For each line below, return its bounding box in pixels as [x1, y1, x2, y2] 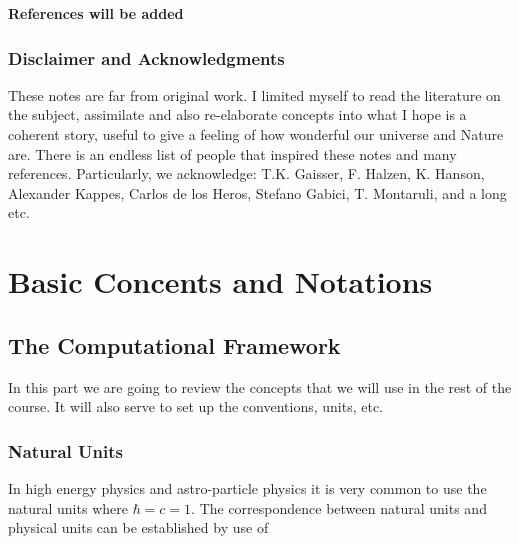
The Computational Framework [8, 329, 341, 360]
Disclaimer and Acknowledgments [8, 45, 285, 70]
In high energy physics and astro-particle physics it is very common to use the [8, 477, 487, 498]
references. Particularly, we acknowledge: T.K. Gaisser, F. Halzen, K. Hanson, [8, 163, 485, 184]
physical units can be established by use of [8, 517, 269, 538]
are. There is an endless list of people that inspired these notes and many [8, 143, 457, 164]
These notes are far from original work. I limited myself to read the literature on [8, 84, 501, 105]
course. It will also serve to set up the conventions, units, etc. [8, 396, 383, 417]
